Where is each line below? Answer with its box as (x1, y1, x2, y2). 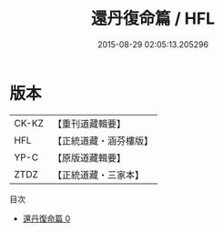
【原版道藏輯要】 (52, 151, 126, 164)
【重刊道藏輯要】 (52, 117, 126, 130)
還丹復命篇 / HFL (90, 8, 216, 29)
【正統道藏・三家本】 (52, 168, 144, 181)
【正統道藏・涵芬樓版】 (52, 134, 153, 146)
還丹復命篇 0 (22, 213, 71, 224)
